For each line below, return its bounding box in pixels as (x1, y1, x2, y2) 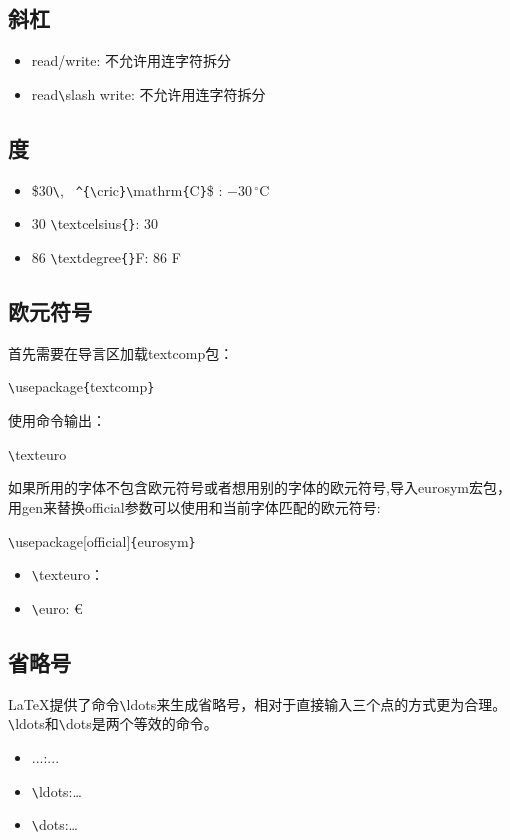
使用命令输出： (8, 410, 106, 431)
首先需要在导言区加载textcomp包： (8, 342, 234, 363)
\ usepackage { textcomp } (8, 376, 155, 397)
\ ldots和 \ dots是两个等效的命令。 (8, 713, 218, 734)
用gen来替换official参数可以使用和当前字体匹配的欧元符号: (8, 496, 381, 517)
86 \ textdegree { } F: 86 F (31, 246, 181, 267)
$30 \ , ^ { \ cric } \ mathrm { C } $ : (31, 179, 223, 200)
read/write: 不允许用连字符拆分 (31, 50, 231, 71)
